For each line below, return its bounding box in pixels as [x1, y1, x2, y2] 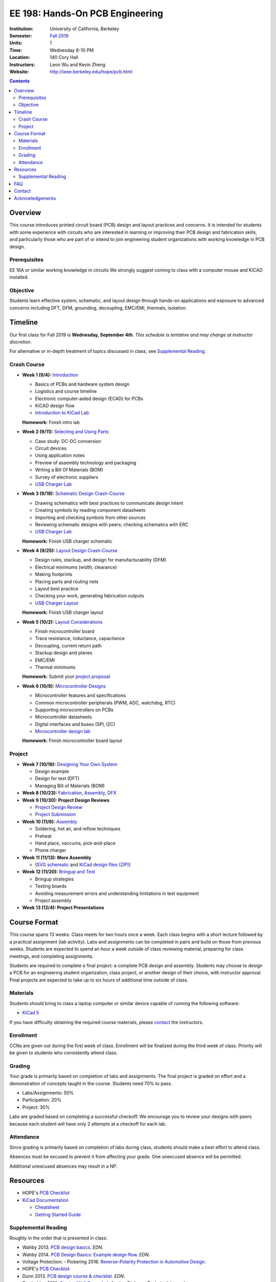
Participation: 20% [22, 1097, 61, 1103]
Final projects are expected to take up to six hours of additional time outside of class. [9, 977, 189, 983]
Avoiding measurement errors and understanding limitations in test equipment [35, 890, 199, 896]
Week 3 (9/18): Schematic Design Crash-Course [22, 490, 125, 497]
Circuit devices [35, 445, 67, 451]
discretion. [9, 338, 32, 345]
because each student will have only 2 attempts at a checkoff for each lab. [9, 1120, 167, 1127]
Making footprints [35, 571, 73, 577]
